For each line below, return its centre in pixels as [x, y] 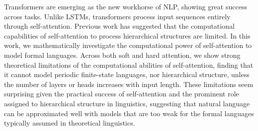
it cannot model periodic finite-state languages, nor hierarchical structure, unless [127, 74]
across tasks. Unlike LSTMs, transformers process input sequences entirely [117, 16]
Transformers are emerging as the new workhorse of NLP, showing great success [126, 6]
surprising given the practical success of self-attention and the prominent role [122, 94]
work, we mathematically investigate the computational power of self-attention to [128, 45]
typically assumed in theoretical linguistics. [70, 123]
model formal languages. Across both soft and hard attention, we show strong [122, 55]
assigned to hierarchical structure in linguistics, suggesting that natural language [127, 103]
